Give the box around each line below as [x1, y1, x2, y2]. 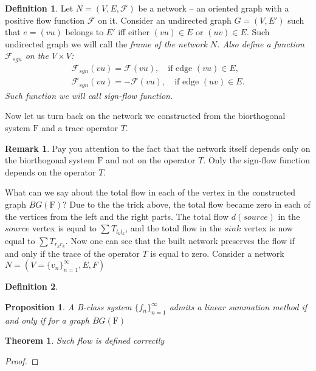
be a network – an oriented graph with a [138, 2, 289, 14]
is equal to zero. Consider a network [150, 247, 284, 259]
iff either [118, 26, 149, 38]
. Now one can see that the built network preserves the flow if [65, 234, 295, 247]
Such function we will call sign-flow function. [5, 89, 173, 101]
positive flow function [5, 13, 85, 26]
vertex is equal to [32, 222, 97, 234]
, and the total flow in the [125, 222, 222, 234]
